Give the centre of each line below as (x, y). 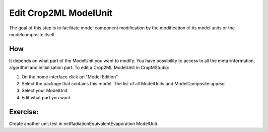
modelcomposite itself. (32, 34)
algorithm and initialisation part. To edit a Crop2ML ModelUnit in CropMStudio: (89, 67)
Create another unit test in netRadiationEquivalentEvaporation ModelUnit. (84, 124)
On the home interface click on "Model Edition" (70, 76)
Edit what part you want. (46, 97)
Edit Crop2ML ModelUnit (61, 13)
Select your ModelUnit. (45, 91)
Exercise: (24, 112)
